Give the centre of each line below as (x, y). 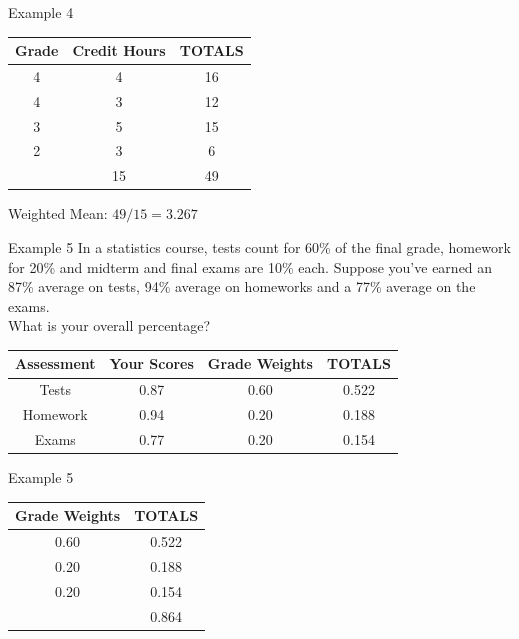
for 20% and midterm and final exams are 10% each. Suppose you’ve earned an (250, 266)
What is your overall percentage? (109, 325)
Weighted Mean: (58, 213)
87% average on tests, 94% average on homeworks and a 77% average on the (242, 286)
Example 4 (41, 12)
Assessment (55, 363)
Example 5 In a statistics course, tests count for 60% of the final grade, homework (259, 247)
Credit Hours (119, 50)
